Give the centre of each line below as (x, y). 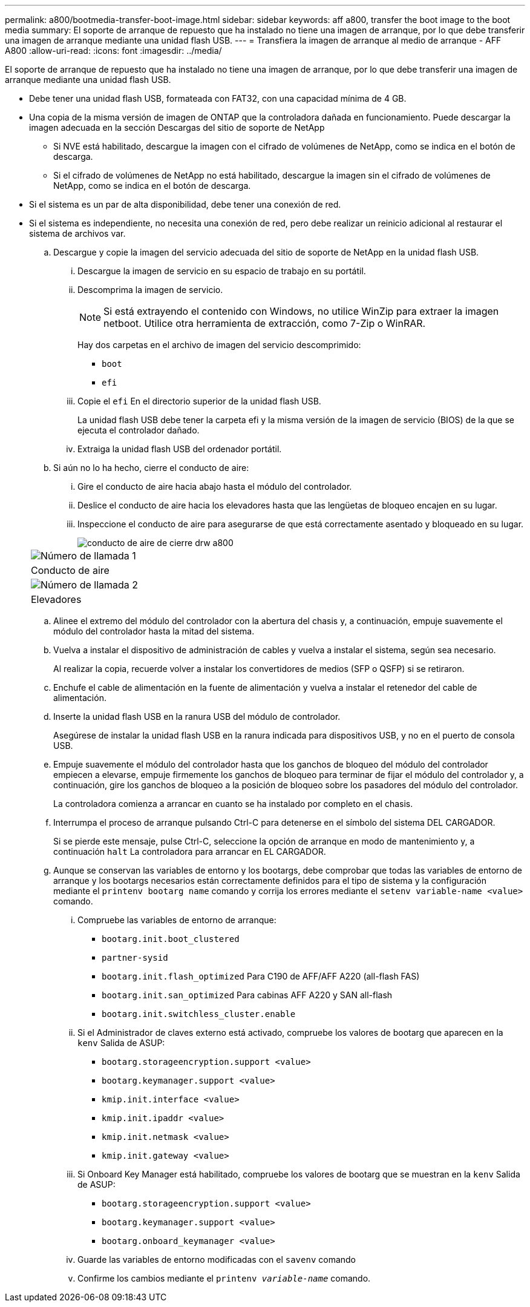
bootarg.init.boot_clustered (171, 939)
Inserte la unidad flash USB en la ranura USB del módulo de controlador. (197, 716)
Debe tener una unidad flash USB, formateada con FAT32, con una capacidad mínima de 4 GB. (218, 98)
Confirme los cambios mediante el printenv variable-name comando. (224, 1278)
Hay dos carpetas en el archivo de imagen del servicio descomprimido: (219, 345)
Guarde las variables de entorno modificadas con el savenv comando (217, 1259)
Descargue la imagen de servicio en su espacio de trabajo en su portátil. (222, 271)
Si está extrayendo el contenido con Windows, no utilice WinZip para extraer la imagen (301, 311)
